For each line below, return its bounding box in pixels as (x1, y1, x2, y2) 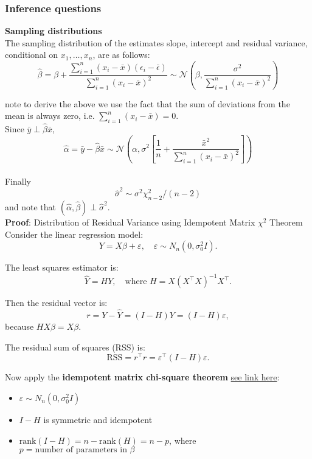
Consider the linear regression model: (5, 227, 144, 240)
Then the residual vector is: (5, 296, 108, 309)
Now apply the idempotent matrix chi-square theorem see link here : (5, 371, 280, 383)
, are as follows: (92, 48, 150, 61)
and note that (5, 200, 57, 213)
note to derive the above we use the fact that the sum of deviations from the (5, 97, 290, 110)
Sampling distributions (5, 24, 102, 37)
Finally (5, 174, 31, 187)
